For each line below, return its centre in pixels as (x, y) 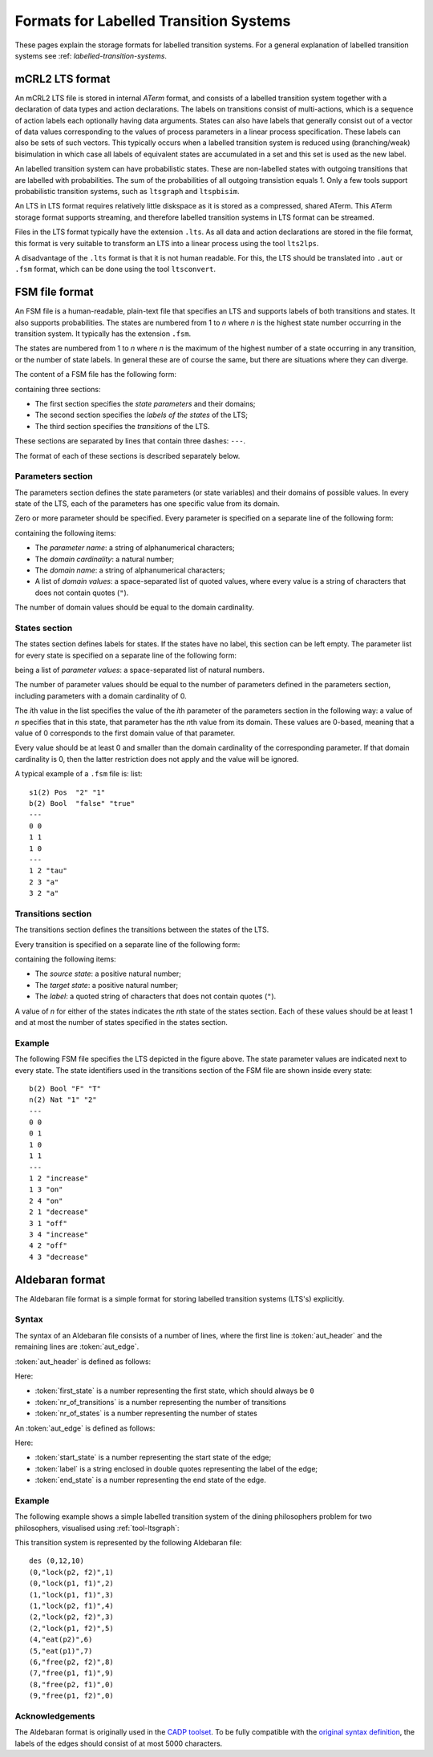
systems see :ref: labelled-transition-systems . (91, 55)
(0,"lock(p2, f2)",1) (71, 1572)
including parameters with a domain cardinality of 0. (101, 696)
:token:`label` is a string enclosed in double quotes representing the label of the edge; (176, 1468)
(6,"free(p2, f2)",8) (71, 1662)
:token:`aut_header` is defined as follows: (83, 1361)
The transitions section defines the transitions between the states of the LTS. (142, 929)
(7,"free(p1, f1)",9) (71, 1673)
